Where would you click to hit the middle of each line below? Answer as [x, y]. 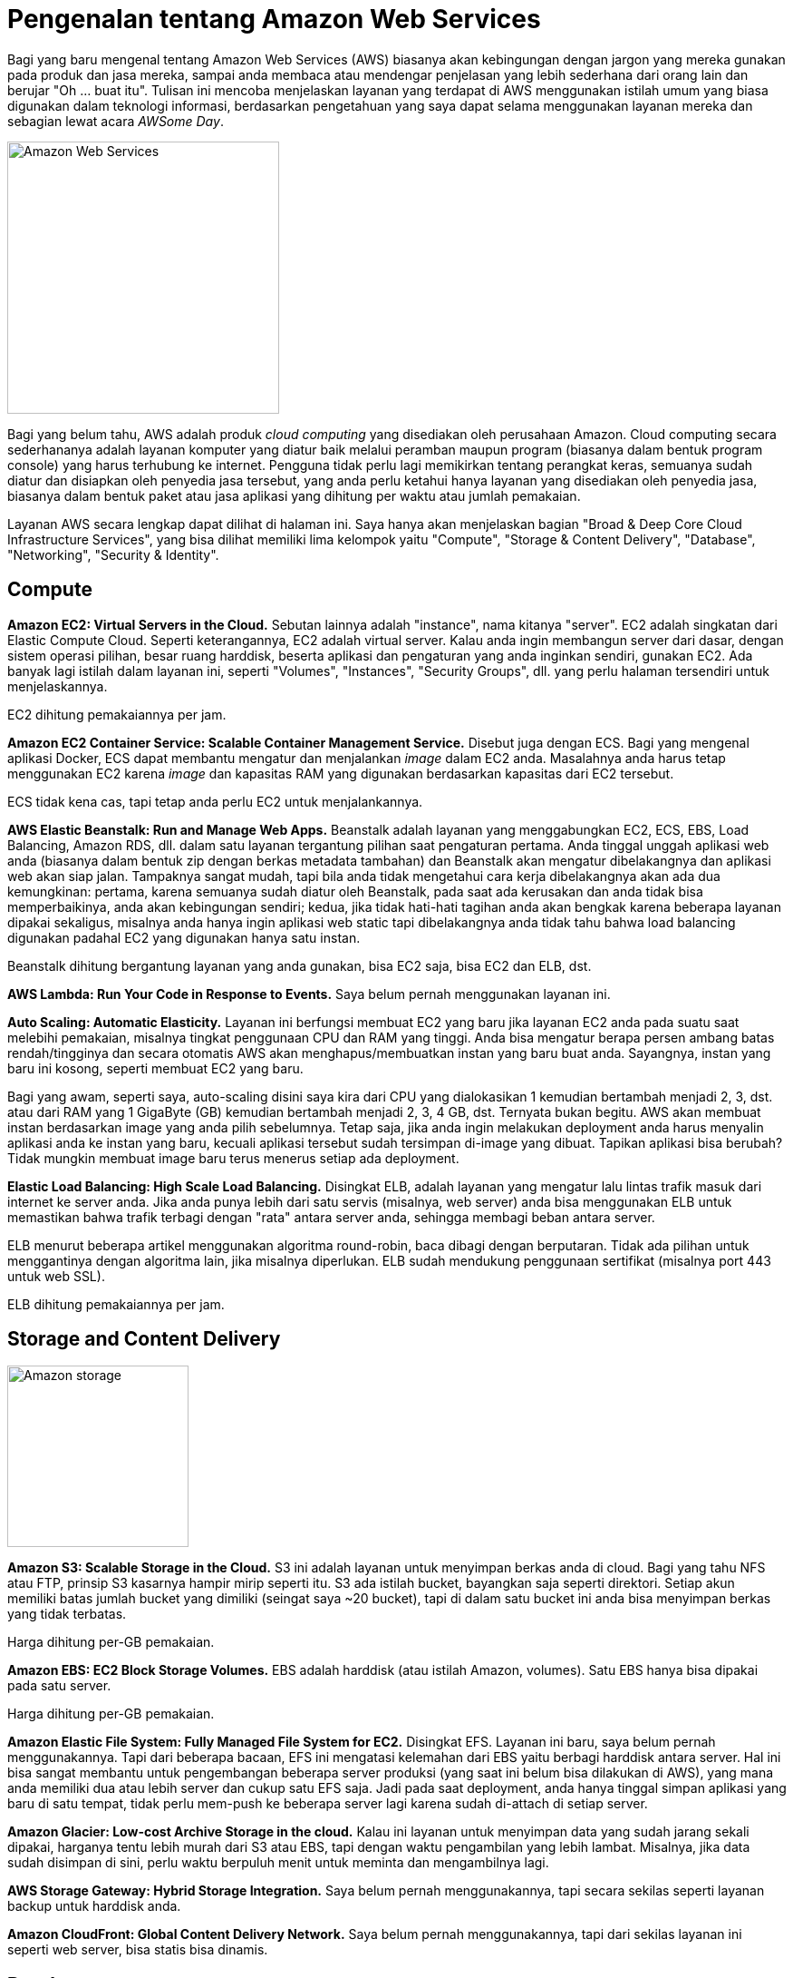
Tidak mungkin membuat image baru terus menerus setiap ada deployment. [233, 1158]
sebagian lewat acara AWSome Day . [116, 121]
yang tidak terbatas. [67, 1614]
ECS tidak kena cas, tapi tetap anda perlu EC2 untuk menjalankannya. [215, 801]
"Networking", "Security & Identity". [113, 554]
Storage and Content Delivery [144, 1339]
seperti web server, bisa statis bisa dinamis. [138, 1950]
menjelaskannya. [58, 686]
